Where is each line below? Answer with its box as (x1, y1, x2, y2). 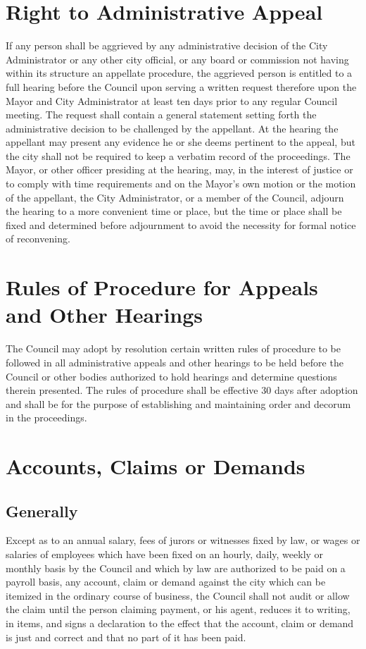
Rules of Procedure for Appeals (6, 273, 318, 302)
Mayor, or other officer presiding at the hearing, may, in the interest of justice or (6, 162, 353, 177)
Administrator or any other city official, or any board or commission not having (6, 51, 349, 66)
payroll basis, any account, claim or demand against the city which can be (6, 574, 326, 589)
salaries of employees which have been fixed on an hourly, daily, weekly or (6, 547, 324, 562)
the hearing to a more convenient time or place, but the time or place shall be (6, 204, 342, 218)
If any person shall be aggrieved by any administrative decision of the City (6, 38, 328, 53)
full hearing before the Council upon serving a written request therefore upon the (6, 79, 357, 94)
